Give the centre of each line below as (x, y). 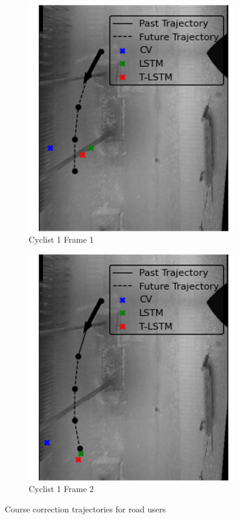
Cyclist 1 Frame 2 (61, 489)
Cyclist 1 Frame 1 (61, 239)
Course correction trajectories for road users (85, 509)
